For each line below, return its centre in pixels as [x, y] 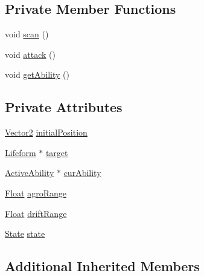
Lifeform [21, 152]
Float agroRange [36, 193]
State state [25, 234]
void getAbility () [37, 74]
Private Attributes [64, 107]
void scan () [27, 34]
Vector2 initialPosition [46, 132]
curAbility [82, 173]
